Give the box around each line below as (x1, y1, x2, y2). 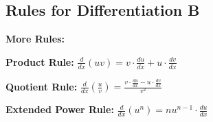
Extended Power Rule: (5, 102, 114, 117)
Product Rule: (5, 54, 74, 69)
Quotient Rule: (5, 79, 78, 93)
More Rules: (5, 32, 65, 46)
